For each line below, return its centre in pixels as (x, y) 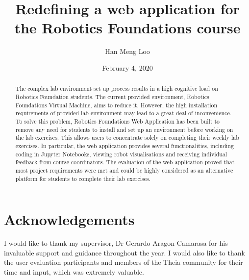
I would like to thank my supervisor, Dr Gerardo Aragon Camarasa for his (116, 243)
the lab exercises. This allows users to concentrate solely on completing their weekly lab (127, 138)
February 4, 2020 (127, 67)
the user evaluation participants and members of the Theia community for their (124, 262)
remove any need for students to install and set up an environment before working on (124, 129)
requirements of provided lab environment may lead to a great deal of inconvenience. (123, 113)
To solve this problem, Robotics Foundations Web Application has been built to (118, 121)
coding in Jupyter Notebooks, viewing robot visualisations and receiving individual (121, 154)
